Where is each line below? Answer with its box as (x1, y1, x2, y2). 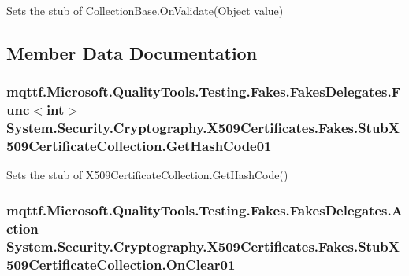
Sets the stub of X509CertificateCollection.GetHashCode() (6, 167, 288, 183)
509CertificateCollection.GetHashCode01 (6, 136, 272, 156)
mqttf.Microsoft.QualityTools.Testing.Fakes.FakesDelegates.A (6, 200, 403, 219)
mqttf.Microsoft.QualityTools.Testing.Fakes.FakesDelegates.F (6, 82, 401, 101)
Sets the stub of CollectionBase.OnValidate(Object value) (6, 2, 284, 18)
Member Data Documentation (6, 40, 258, 64)
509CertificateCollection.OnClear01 (6, 254, 236, 274)
